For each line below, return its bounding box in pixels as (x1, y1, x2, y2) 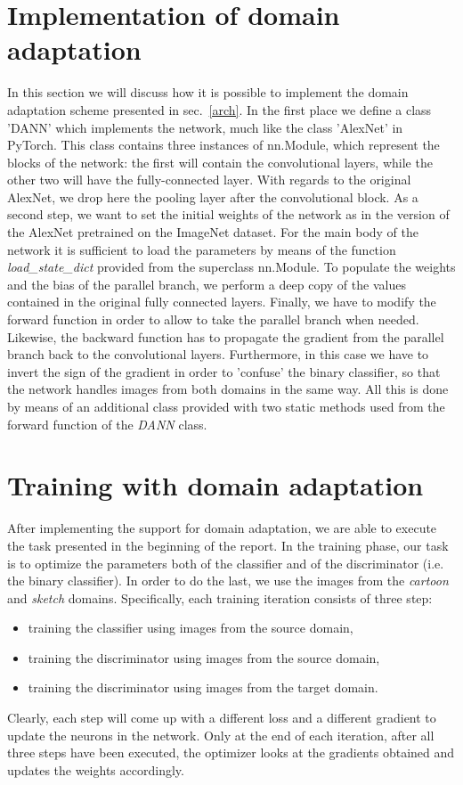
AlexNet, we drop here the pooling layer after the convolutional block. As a (7, 187, 418, 206)
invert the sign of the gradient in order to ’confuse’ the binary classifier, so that (7, 362, 441, 380)
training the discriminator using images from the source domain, (28, 648, 380, 666)
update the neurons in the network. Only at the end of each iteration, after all (7, 725, 435, 744)
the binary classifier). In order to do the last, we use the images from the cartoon (7, 571, 449, 590)
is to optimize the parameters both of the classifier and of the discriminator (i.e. (7, 553, 444, 572)
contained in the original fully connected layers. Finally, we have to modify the (7, 292, 436, 311)
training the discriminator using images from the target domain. (28, 678, 378, 697)
